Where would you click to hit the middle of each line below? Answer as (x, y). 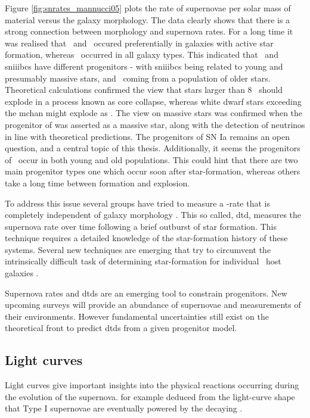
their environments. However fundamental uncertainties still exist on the (137, 316)
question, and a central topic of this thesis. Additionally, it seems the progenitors (153, 148)
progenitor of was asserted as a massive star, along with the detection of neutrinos (155, 124)
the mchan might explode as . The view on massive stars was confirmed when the (154, 113)
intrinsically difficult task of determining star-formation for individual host (143, 261)
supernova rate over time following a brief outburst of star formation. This (141, 226)
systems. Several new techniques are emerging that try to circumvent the (138, 249)
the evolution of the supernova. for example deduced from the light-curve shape (150, 396)
